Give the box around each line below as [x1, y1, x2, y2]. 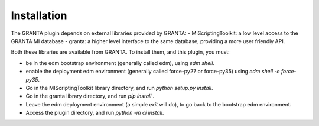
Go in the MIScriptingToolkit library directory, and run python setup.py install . [25, 84, 213, 91]
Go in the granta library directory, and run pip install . [25, 92, 155, 100]
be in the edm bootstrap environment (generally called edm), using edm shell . [25, 59, 215, 66]
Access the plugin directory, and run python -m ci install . [25, 109, 164, 117]
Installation [11, 9, 67, 22]
